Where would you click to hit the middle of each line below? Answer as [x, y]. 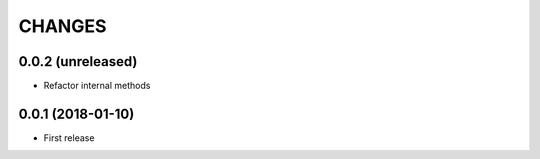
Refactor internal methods [97, 86]
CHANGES [62, 26]
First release [69, 137]
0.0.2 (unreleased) [78, 61]
